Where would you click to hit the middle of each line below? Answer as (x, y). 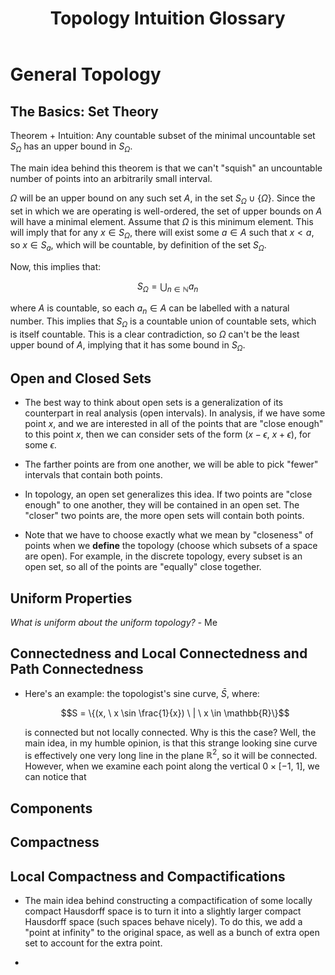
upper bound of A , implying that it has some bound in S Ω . (128, 345)
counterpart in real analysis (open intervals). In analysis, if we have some (175, 413)
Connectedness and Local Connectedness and (159, 653)
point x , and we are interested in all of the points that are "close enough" (174, 424)
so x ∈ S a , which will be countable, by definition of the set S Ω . (139, 246)
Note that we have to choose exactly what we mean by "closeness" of (169, 535)
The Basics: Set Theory (84, 111)
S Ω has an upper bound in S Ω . (71, 147)
